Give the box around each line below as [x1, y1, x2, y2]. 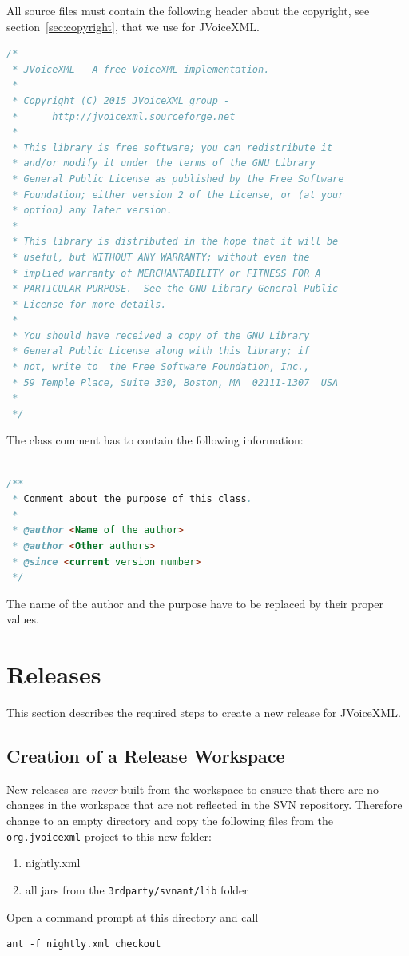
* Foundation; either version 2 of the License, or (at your [12, 189, 344, 201]
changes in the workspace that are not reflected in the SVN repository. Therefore [6, 796, 403, 813]
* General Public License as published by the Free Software [12, 173, 344, 185]
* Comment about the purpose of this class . [12, 493, 252, 505]
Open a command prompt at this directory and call [6, 908, 259, 925]
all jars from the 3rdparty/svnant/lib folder [25, 881, 248, 898]
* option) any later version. [12, 205, 173, 217]
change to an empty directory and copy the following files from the [6, 812, 333, 829]
